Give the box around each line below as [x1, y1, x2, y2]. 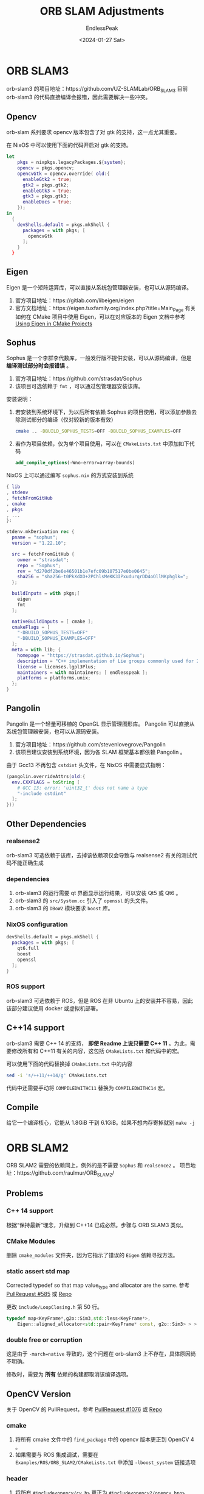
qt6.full [17, 946, 39, 952]
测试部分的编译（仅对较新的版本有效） [20, 416, 117, 423]
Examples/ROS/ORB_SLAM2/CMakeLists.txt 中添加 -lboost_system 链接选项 [15, 1459, 196, 1466]
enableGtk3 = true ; [22, 188, 72, 194]
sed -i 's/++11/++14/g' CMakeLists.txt [6, 1072, 107, 1078]
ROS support [6, 982, 45, 991]
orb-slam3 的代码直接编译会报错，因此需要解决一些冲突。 [6, 93, 151, 101]
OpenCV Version [6, 1389, 72, 1399]
